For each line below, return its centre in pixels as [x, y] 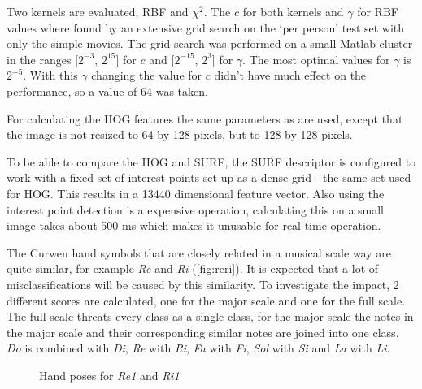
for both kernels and [293, 11]
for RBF [378, 11]
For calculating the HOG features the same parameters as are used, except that [205, 118]
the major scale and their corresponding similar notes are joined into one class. [203, 332]
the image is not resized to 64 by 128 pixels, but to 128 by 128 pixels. [180, 134]
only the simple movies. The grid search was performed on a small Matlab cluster [210, 43]
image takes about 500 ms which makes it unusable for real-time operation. [194, 225]
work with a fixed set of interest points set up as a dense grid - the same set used [209, 177]
